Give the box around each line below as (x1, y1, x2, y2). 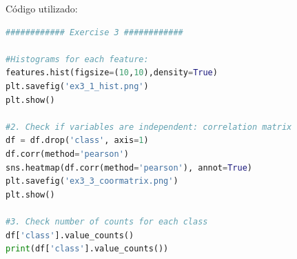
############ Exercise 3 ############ (6, 27, 183, 37)
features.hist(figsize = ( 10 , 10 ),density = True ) (6, 68, 218, 78)
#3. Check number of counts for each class (6, 216, 208, 227)
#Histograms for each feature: (6, 54, 149, 64)
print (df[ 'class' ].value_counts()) (6, 244, 169, 254)
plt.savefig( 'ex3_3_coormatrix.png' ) (6, 176, 178, 186)
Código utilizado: (6, 1, 78, 15)
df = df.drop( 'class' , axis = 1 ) (6, 135, 149, 146)
